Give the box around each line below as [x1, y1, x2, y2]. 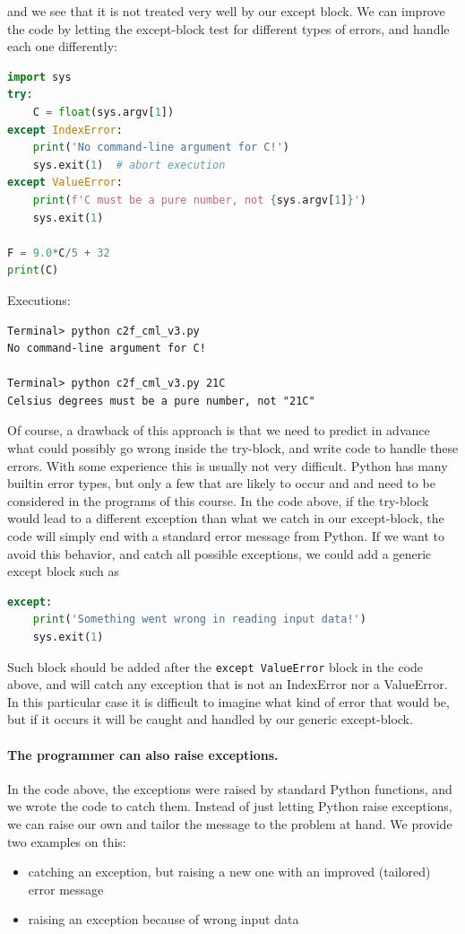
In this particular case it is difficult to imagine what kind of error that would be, [7, 692, 450, 711]
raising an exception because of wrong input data [28, 910, 299, 929]
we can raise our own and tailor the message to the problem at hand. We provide [7, 815, 452, 834]
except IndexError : [7, 123, 123, 136]
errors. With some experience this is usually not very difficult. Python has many [7, 456, 448, 475]
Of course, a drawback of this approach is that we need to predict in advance [7, 421, 430, 440]
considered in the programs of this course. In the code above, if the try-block [7, 491, 429, 510]
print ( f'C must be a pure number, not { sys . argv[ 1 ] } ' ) [32, 193, 367, 206]
